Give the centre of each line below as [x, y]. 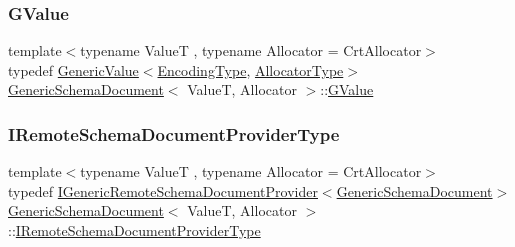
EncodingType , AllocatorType [250, 69]
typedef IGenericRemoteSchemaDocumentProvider [163, 190]
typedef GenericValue [73, 69]
